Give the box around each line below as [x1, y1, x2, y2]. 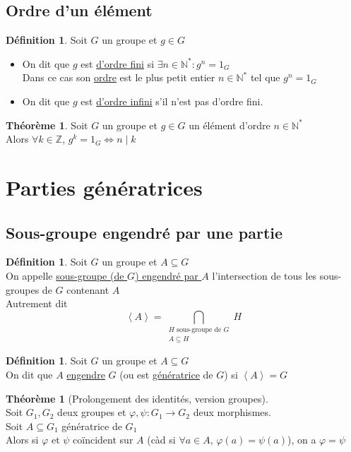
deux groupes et [57, 405, 126, 420]
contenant [66, 282, 109, 297]
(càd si [147, 432, 176, 447]
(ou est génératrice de [119, 367, 213, 382]
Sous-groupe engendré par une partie [6, 221, 283, 243]
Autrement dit [6, 296, 68, 311]
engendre [66, 367, 105, 382]
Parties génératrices [6, 172, 203, 201]
